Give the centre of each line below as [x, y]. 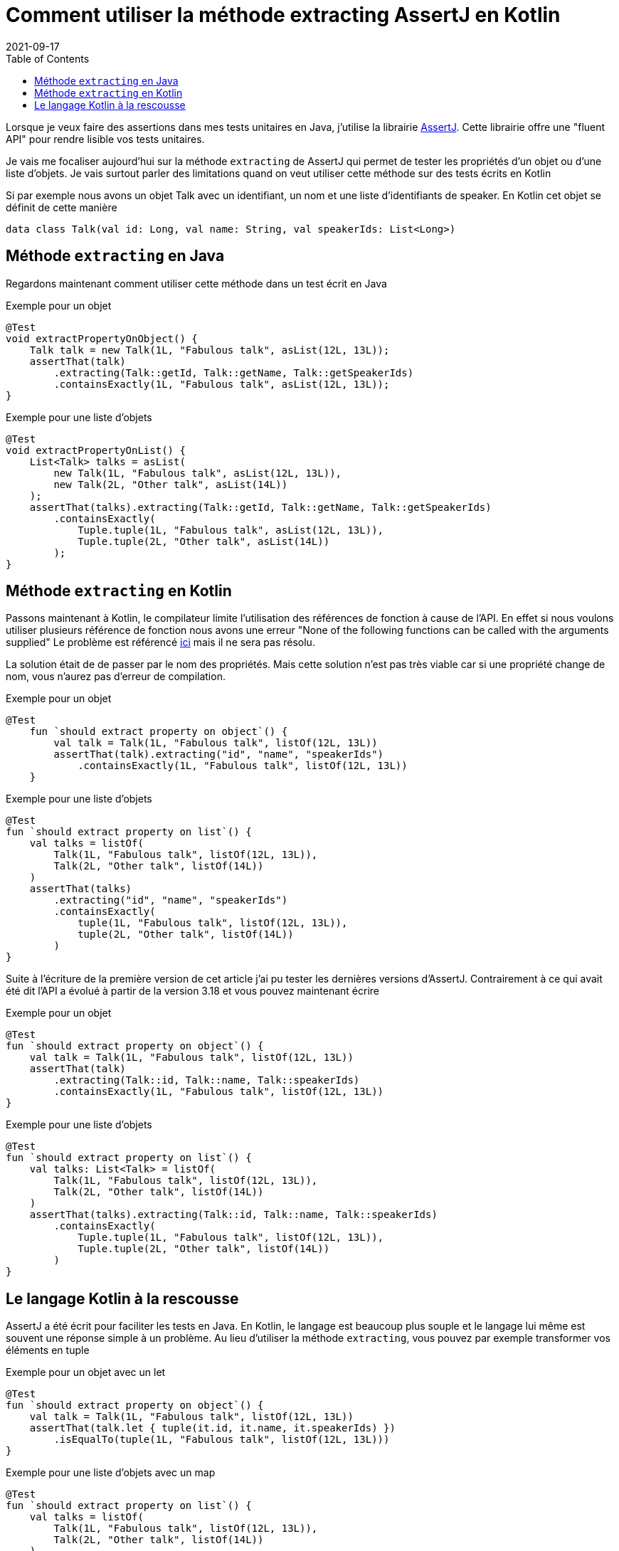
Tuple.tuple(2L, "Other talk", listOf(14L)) [204, 1249]
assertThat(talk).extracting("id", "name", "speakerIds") [219, 755]
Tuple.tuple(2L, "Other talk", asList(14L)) [204, 541]
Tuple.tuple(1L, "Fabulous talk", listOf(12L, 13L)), [231, 1238]
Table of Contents [48, 58]
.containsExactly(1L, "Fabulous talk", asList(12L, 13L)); [222, 384]
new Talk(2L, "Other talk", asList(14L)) [171, 484]
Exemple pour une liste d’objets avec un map [111, 1473]
